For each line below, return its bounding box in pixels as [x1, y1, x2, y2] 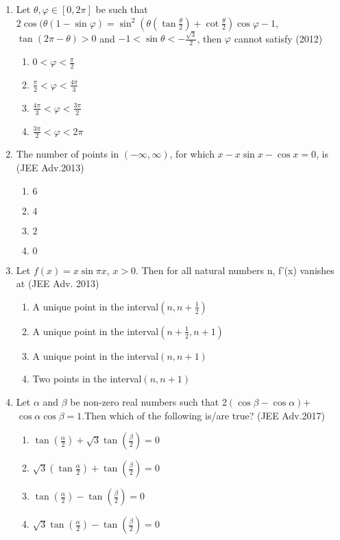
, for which [169, 147, 215, 161]
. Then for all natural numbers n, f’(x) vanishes [136, 262, 335, 277]
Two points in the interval [32, 371, 142, 386]
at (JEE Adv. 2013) [16, 276, 99, 291]
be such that [95, 2, 148, 16]
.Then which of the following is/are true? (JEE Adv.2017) [82, 408, 325, 422]
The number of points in [16, 147, 119, 161]
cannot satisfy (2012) [234, 31, 323, 45]
